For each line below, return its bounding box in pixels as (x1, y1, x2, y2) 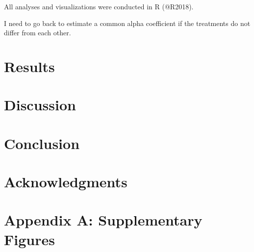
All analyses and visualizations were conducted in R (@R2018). (4, 1, 194, 11)
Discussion (4, 95, 76, 115)
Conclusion (4, 133, 80, 153)
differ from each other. (4, 27, 71, 38)
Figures (4, 229, 55, 249)
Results (4, 56, 55, 76)
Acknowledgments (4, 172, 127, 192)
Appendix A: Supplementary (4, 210, 203, 230)
